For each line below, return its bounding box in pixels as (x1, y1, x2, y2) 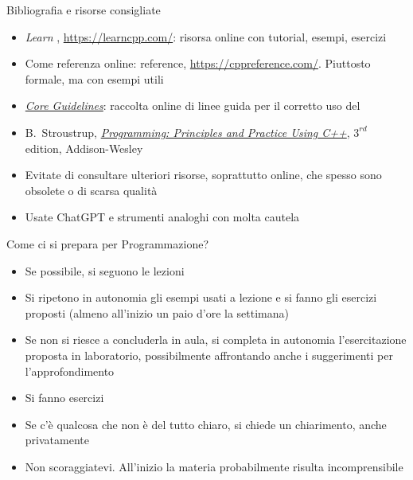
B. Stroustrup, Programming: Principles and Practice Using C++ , (25, 123, 350, 140)
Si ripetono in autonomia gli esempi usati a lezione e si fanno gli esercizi (25, 289, 377, 306)
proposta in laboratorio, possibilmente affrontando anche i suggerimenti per (25, 346, 393, 363)
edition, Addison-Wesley (25, 139, 143, 156)
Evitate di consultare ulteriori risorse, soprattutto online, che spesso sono (25, 166, 382, 183)
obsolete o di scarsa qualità (25, 181, 158, 198)
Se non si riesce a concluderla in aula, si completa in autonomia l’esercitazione (25, 331, 407, 348)
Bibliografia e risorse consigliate (6, 2, 161, 18)
